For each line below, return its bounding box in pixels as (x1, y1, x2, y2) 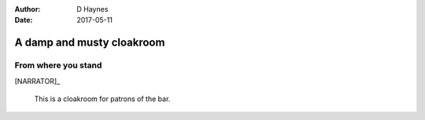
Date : (14, 16, 33, 25)
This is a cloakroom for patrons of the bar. (34, 94, 171, 104)
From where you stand (14, 60, 102, 71)
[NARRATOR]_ (14, 76, 61, 85)
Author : (14, 5, 41, 13)
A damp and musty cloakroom (14, 36, 165, 49)
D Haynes (76, 5, 109, 13)
